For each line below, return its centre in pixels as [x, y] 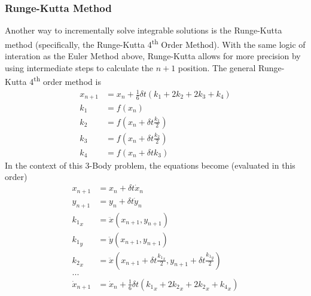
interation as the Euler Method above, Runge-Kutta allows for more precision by [153, 56]
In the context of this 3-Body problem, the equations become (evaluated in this [150, 165]
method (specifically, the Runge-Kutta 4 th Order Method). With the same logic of [155, 43]
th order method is [67, 80]
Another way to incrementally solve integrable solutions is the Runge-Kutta [144, 30]
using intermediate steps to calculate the [79, 67]
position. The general [217, 67]
